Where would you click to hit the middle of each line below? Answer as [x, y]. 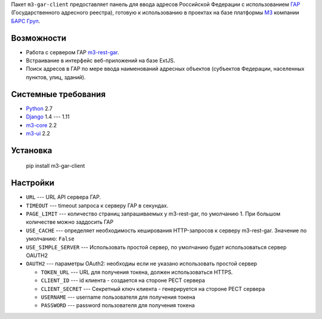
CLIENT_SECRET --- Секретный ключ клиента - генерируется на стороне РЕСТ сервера [153, 289]
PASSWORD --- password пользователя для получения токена [118, 305]
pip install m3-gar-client [55, 166]
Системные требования [58, 94]
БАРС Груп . [26, 21]
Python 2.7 [39, 108]
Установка [32, 150]
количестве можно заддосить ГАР [70, 222]
